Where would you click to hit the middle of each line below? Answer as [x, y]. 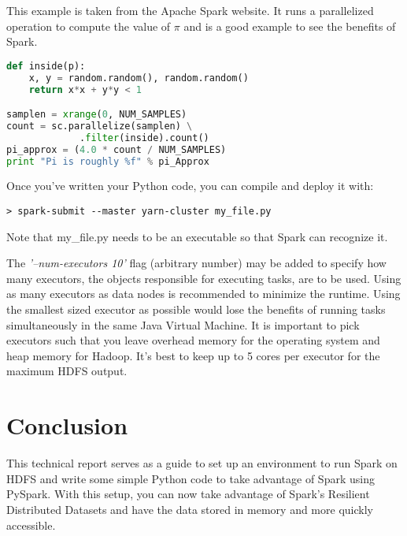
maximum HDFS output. [67, 371]
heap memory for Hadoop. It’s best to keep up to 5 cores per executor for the [193, 355]
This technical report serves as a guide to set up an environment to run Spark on [202, 463]
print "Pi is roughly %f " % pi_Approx [108, 161]
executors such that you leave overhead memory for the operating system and [193, 340]
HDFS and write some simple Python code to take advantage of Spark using [191, 478]
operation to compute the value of [89, 26]
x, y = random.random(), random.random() [139, 78]
